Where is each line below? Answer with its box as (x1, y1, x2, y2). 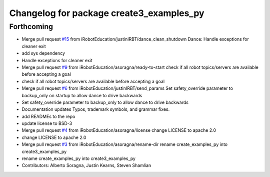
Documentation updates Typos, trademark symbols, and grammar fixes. (21, 106, 170, 112)
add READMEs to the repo (21, 113, 75, 119)
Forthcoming (9, 22, 53, 31)
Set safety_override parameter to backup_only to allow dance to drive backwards (21, 99, 188, 105)
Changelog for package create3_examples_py (9, 8, 204, 19)
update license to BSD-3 (21, 120, 72, 126)
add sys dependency (21, 50, 65, 56)
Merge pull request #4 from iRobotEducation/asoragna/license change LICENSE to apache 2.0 (21, 127, 216, 133)
